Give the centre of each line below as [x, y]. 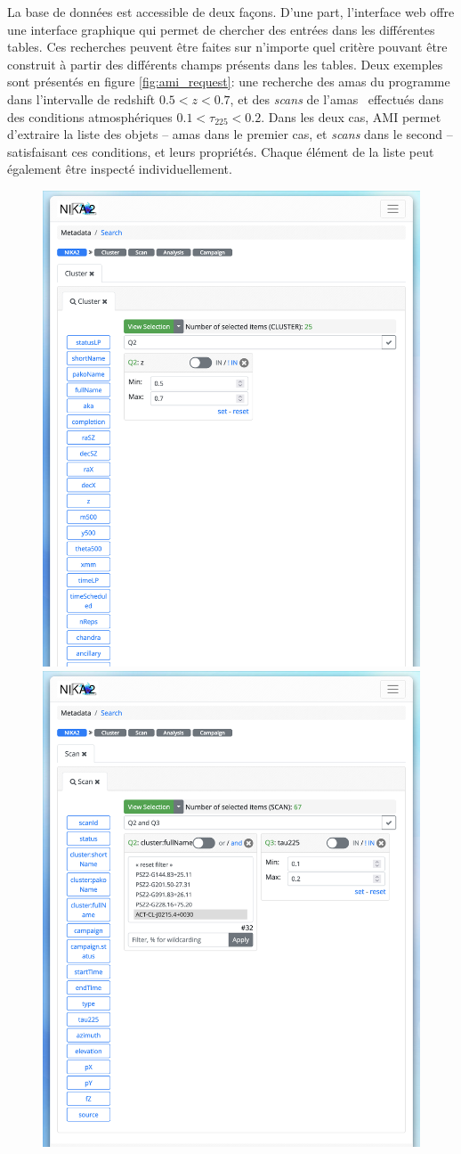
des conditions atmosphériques [90, 116]
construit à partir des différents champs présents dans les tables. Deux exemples [225, 64]
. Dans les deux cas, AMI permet [351, 116]
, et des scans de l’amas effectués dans [337, 98]
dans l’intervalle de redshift [81, 98]
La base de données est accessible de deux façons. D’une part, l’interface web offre [231, 12]
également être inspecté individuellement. [120, 169]
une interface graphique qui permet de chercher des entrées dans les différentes [221, 29]
